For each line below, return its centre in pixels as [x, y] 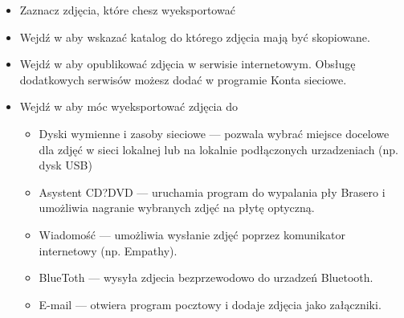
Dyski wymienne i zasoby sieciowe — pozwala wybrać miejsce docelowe [214, 133]
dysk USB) [65, 165]
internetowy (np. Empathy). [108, 250]
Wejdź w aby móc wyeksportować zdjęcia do [129, 106]
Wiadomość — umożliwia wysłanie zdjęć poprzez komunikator [192, 234]
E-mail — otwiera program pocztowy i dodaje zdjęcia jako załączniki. [210, 304]
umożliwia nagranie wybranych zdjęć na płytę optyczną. [177, 208]
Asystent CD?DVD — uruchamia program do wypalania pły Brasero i [212, 192]
